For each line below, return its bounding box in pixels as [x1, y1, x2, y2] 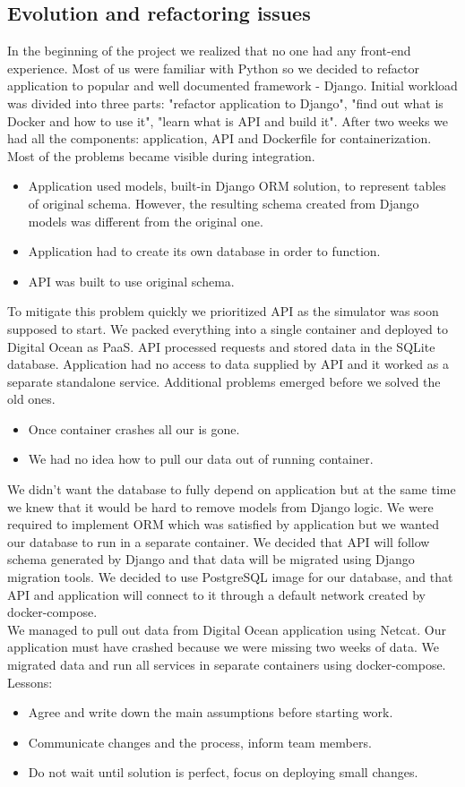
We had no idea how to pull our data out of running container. [28, 449, 374, 468]
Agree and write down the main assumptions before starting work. [28, 703, 393, 722]
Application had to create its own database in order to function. [28, 242, 381, 261]
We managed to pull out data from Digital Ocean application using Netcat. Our [7, 620, 446, 638]
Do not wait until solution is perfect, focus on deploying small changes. [28, 763, 418, 782]
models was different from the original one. [28, 211, 263, 230]
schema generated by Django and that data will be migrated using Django [7, 550, 415, 569]
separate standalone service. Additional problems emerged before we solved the [7, 372, 441, 390]
